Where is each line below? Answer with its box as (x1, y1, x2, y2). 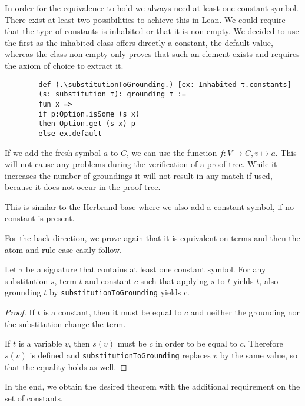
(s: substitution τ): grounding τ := (38, 90, 186, 99)
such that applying (140, 274, 208, 287)
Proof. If (5, 306, 35, 318)
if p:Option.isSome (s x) (38, 109, 140, 118)
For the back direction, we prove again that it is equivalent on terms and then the (5, 232, 300, 244)
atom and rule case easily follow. (5, 243, 122, 255)
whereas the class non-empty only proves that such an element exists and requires (5, 48, 300, 60)
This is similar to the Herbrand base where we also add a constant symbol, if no (5, 200, 294, 212)
